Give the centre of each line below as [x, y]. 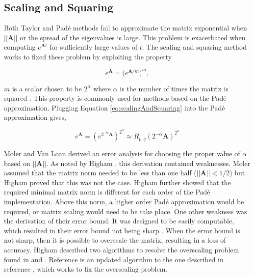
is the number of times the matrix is [174, 88]
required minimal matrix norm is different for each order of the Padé [107, 192]
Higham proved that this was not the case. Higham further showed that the [117, 182]
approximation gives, [35, 117]
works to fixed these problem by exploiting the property [88, 56]
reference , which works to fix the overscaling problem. [86, 269]
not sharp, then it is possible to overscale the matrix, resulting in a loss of [115, 240]
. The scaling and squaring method [194, 47]
